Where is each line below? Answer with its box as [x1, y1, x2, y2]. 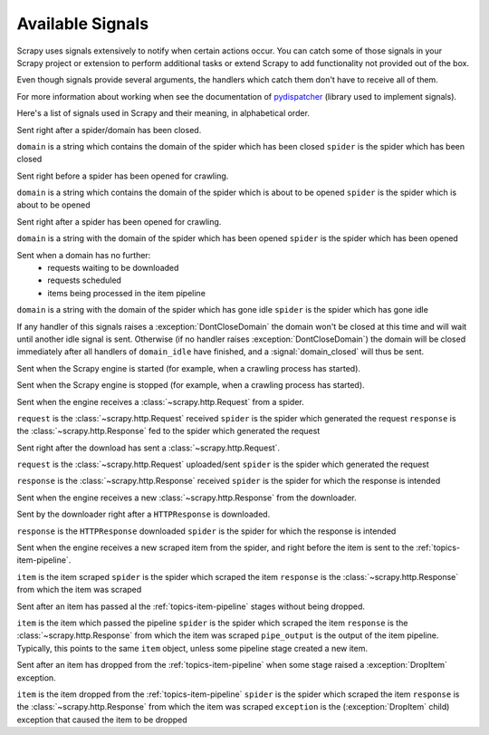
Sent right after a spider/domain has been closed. [16, 124, 202, 135]
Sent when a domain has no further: [16, 249, 151, 260]
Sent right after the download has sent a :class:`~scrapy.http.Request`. [16, 442, 281, 453]
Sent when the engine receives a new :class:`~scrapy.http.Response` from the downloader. [16, 492, 357, 503]
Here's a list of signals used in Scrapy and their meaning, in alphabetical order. [16, 108, 310, 119]
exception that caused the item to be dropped [16, 714, 187, 725]
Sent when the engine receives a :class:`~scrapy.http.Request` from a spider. [16, 396, 304, 407]
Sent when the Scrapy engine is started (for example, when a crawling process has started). [16, 363, 361, 373]
